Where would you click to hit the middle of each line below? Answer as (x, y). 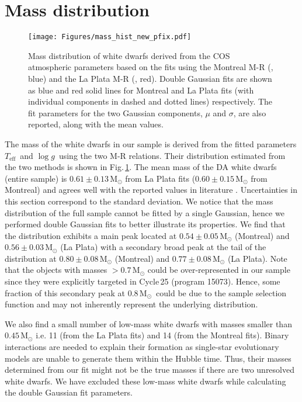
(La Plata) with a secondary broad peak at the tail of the (163, 247)
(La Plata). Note (257, 258)
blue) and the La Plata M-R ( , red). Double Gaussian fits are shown (150, 78)
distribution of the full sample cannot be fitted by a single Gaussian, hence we (145, 212)
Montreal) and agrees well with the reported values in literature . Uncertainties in (151, 190)
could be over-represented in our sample (219, 270)
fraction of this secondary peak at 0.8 (72, 292)
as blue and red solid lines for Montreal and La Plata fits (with (141, 90)
